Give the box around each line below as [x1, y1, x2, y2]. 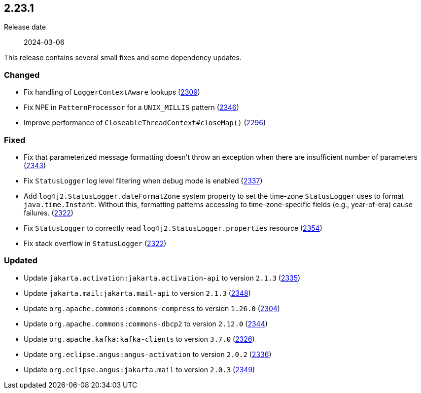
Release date [4, 23, 46, 32]
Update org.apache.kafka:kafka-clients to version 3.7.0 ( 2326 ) [24, 334, 255, 343]
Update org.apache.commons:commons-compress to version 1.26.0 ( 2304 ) [24, 304, 280, 313]
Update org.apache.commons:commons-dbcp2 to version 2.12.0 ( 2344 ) [24, 319, 268, 328]
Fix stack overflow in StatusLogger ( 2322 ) [24, 239, 167, 248]
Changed [4, 70, 40, 80]
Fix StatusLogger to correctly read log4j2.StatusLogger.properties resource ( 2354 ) [24, 223, 322, 232]
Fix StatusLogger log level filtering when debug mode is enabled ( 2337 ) [24, 176, 263, 185]
